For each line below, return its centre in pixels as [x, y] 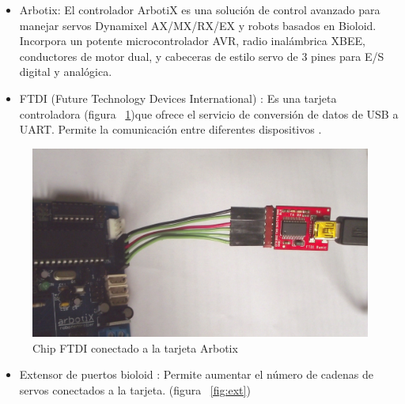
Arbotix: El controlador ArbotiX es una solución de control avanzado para [200, 9]
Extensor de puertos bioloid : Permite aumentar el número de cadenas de [197, 374]
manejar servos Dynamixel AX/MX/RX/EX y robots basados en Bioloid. [198, 25]
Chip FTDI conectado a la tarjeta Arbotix [135, 347]
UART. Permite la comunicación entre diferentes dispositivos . [170, 129]
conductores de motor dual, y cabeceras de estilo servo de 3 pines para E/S [202, 56]
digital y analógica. [66, 72]
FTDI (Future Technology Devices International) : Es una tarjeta [178, 98]
